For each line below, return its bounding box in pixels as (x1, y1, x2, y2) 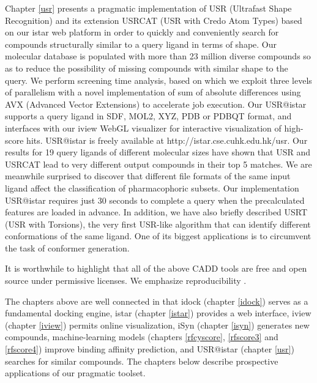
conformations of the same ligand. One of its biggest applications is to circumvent (5, 229, 311, 242)
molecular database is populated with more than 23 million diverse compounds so (5, 50, 311, 62)
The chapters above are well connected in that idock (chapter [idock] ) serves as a (5, 294, 308, 307)
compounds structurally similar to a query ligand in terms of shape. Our (5, 37, 277, 50)
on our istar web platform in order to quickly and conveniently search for (5, 26, 279, 39)
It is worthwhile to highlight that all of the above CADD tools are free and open (5, 262, 307, 275)
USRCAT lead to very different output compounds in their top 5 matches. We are (5, 157, 312, 170)
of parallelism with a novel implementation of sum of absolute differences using (5, 86, 301, 99)
